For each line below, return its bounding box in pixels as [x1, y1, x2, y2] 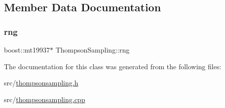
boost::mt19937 [4, 45, 50, 54]
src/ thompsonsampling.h [4, 78, 78, 88]
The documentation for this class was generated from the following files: [4, 61, 222, 71]
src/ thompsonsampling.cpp [4, 94, 85, 104]
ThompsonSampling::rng [55, 45, 130, 54]
